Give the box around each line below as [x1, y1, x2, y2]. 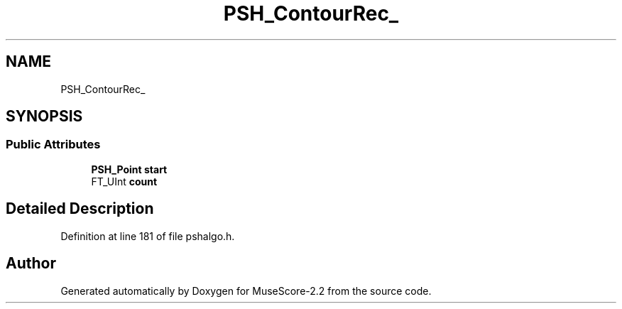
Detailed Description [6, 200, 154, 218]
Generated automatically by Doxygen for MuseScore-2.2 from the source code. [60, 284, 432, 297]
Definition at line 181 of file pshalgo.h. [60, 229, 235, 242]
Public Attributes [6, 137, 101, 152]
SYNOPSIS [6, 107, 83, 126]
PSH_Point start [91, 163, 168, 175]
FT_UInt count [91, 175, 158, 188]
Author [6, 254, 56, 273]
